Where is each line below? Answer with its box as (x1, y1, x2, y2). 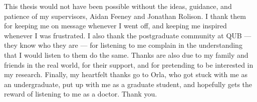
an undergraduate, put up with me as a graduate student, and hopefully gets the (4, 79, 252, 89)
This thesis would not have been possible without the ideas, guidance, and (4, 1, 232, 11)
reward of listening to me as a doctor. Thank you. (4, 89, 157, 99)
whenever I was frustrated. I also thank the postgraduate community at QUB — (4, 30, 251, 40)
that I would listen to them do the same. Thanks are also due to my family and (4, 49, 248, 60)
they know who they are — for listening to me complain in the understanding (4, 40, 242, 50)
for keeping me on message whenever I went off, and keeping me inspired (4, 20, 227, 31)
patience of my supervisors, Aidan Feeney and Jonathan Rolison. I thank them (4, 10, 246, 21)
